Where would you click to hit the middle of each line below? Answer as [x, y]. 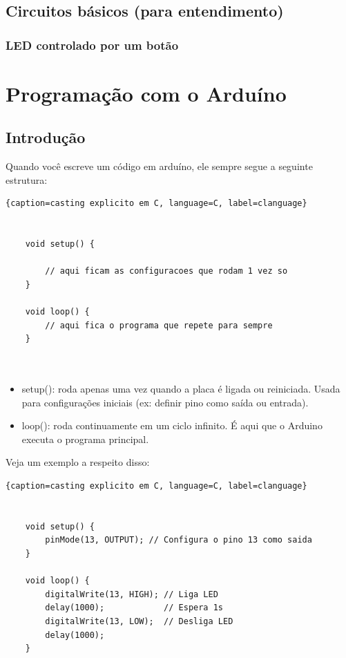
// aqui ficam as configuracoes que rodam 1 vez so [166, 271]
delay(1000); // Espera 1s [134, 608]
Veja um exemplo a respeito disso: [78, 462]
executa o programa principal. [85, 439]
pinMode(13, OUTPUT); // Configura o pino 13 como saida [179, 540]
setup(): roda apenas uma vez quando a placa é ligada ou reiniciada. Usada [181, 389]
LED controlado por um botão [92, 45]
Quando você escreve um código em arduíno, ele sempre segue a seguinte [159, 166]
